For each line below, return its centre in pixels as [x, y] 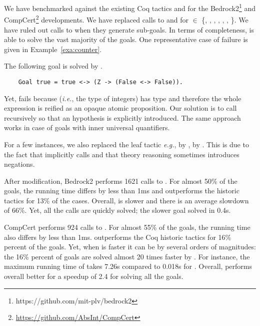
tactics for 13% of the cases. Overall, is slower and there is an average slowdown [126, 200]
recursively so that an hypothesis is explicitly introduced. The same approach [122, 117]
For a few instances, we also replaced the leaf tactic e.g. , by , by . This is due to [126, 144]
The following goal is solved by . [53, 66]
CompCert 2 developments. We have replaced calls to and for [96, 19]
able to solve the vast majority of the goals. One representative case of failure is [126, 39]
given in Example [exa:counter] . [53, 49]
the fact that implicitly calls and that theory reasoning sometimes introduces [122, 154]
